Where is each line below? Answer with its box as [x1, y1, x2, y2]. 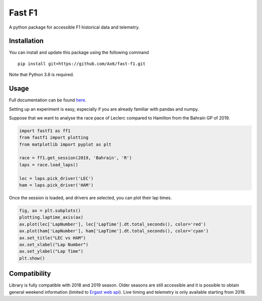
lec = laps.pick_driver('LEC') [19, 175, 94, 181]
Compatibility [9, 269, 51, 278]
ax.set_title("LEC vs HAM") [19, 235, 86, 240]
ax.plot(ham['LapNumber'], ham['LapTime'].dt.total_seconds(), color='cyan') [19, 228, 209, 234]
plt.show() [19, 255, 45, 261]
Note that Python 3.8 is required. [9, 72, 74, 78]
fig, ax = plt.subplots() [19, 208, 81, 213]
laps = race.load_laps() [19, 162, 79, 167]
